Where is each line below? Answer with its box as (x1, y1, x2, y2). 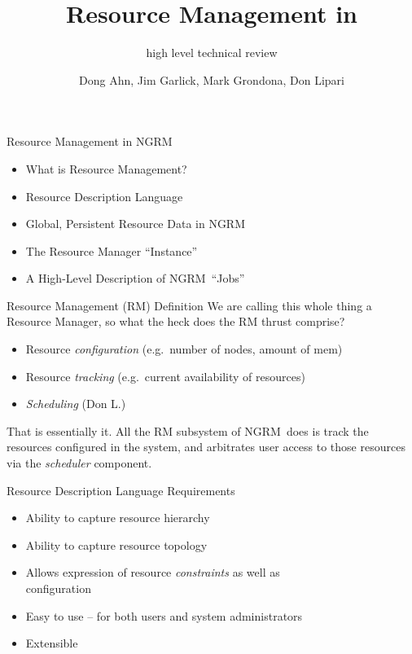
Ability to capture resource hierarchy (25, 509, 210, 526)
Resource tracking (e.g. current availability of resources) (25, 367, 305, 384)
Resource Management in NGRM (7, 133, 173, 150)
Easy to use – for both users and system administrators (25, 607, 303, 624)
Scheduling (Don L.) (25, 395, 126, 412)
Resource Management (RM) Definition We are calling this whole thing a (7, 296, 372, 314)
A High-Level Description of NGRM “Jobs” (25, 270, 245, 287)
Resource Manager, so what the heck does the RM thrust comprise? (7, 313, 345, 330)
